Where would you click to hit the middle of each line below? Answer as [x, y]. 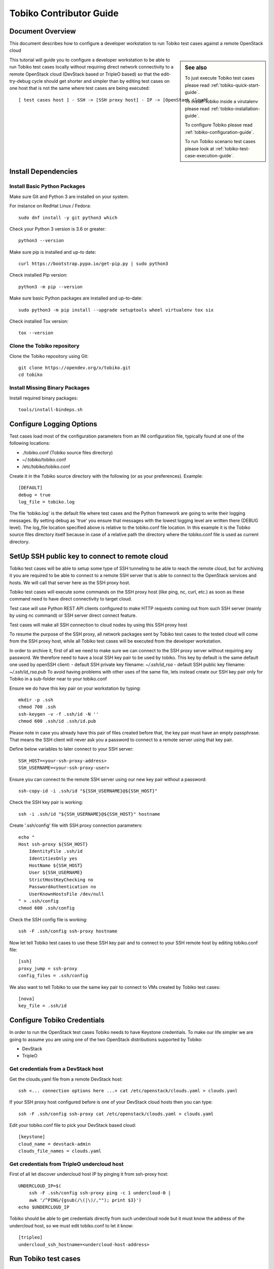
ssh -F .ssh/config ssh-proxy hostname [68, 931]
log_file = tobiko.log [47, 502]
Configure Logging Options [53, 424]
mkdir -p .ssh [36, 700]
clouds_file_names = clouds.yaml [60, 1151]
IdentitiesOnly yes [53, 858]
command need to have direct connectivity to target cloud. [71, 599]
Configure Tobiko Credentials [57, 1020]
